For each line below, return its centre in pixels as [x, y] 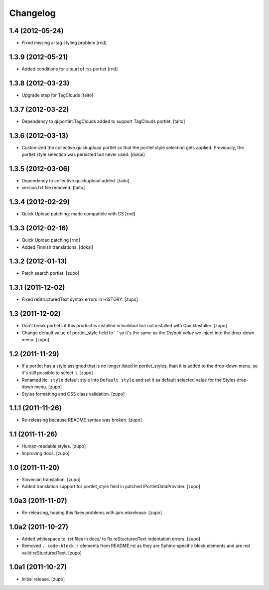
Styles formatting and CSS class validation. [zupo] [73, 394]
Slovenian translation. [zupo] [51, 479]
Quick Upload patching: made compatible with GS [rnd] [78, 214]
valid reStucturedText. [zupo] [52, 553]
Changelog [32, 13]
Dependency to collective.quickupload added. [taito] [75, 180]
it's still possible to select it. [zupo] [57, 373]
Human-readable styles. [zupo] [54, 446]
